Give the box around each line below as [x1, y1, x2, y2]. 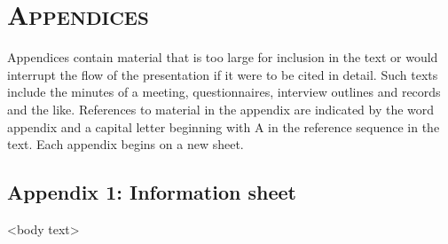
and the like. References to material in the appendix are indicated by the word [7, 99, 435, 118]
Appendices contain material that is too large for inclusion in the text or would [7, 48, 438, 67]
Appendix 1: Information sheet [7, 178, 296, 206]
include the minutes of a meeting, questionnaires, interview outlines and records [7, 83, 441, 101]
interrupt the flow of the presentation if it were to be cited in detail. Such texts [7, 65, 438, 83]
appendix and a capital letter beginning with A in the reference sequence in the [7, 117, 440, 136]
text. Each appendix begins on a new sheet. [7, 135, 244, 153]
